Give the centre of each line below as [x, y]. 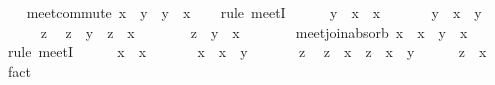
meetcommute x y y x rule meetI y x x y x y [254, 12]
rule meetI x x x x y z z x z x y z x [247, 51]
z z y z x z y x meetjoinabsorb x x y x [254, 31]
